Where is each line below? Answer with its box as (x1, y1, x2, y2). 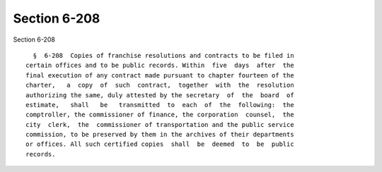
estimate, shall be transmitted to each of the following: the (25, 101, 294, 109)
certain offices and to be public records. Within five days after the (25, 61, 294, 70)
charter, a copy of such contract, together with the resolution (25, 81, 294, 90)
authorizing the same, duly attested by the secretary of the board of (25, 91, 294, 99)
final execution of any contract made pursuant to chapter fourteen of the (25, 71, 294, 79)
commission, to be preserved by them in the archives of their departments (25, 130, 294, 139)
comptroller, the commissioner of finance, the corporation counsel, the (25, 111, 294, 119)
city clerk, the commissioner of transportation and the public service (25, 121, 294, 128)
